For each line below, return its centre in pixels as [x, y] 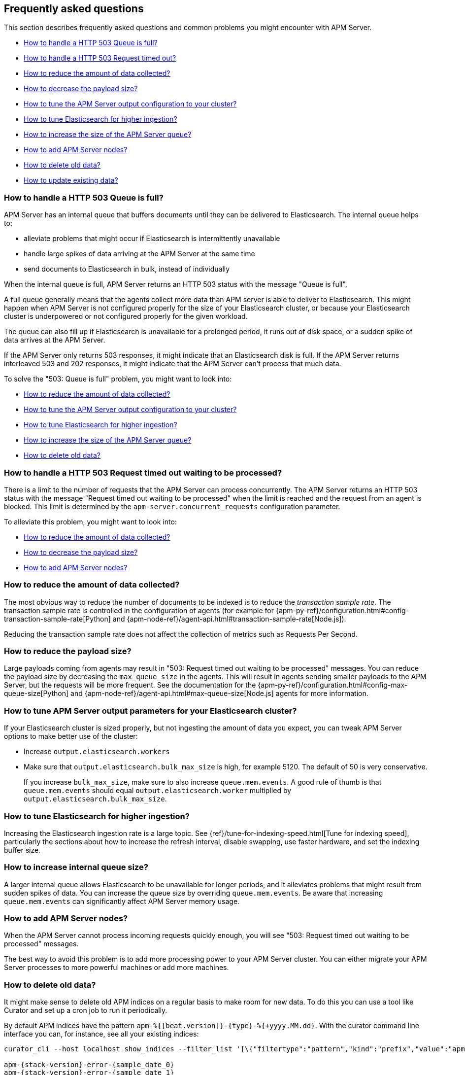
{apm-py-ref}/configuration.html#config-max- [333, 685]
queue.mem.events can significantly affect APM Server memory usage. [122, 901]
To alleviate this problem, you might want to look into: [90, 521]
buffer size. [22, 850]
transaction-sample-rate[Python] [57, 619]
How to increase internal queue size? [76, 867]
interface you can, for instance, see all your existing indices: [101, 1034]
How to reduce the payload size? [68, 651]
